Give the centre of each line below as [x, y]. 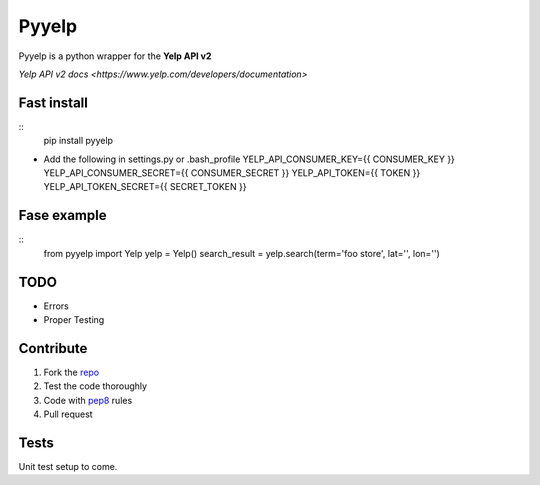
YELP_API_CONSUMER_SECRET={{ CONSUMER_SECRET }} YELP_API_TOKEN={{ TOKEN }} [232, 173]
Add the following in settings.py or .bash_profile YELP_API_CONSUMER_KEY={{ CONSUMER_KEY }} [249, 159]
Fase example [62, 215]
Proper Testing [74, 319]
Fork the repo [71, 372]
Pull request [68, 414]
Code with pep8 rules [88, 400]
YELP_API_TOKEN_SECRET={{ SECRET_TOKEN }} [145, 187]
